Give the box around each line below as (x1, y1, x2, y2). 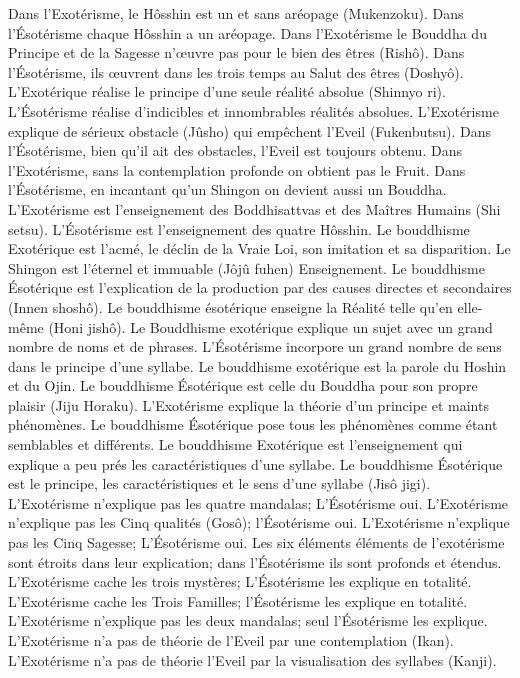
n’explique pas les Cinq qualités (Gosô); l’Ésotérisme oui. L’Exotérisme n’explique (8, 512, 510, 533)
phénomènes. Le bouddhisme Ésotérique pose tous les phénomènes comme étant (8, 414, 498, 435)
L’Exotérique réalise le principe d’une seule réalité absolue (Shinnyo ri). (8, 81, 446, 102)
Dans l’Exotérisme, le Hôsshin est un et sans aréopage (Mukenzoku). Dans (8, 3, 464, 23)
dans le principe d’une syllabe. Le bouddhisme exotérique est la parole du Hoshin (8, 355, 507, 376)
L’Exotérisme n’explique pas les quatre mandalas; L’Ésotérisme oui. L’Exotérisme (8, 492, 509, 513)
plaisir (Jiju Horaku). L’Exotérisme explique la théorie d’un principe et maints (8, 394, 489, 415)
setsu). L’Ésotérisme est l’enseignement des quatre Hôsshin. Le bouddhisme (8, 218, 470, 239)
